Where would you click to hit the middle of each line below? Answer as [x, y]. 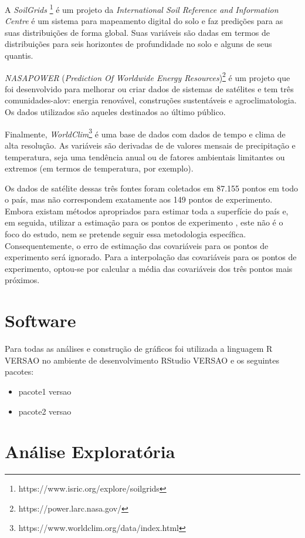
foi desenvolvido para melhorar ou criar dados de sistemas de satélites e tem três [149, 88]
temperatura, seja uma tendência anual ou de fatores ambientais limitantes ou [145, 157]
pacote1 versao [45, 391]
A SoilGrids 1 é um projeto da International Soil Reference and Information [142, 9]
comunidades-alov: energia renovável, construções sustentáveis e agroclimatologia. [151, 100]
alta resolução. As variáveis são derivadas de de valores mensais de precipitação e [150, 145]
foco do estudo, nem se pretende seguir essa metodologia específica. [126, 234]
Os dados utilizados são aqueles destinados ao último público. [115, 112]
